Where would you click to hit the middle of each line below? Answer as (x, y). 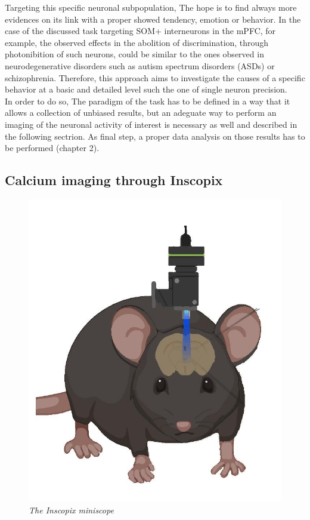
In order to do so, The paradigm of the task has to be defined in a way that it (148, 101)
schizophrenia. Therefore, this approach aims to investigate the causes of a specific (155, 77)
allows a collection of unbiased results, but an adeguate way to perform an (141, 113)
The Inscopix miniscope (71, 510)
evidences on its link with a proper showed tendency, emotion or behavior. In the (153, 19)
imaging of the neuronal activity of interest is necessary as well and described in (151, 124)
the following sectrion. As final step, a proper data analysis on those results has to (155, 136)
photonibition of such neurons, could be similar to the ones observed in (134, 54)
